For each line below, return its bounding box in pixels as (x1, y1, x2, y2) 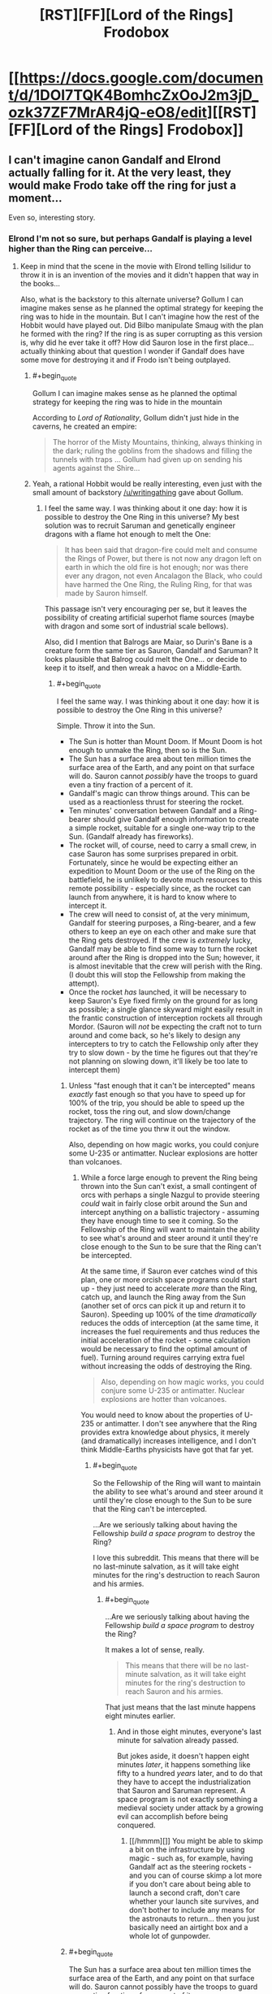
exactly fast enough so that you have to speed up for (68, 1089, 246, 1099)
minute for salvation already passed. (117, 1735, 240, 1745)
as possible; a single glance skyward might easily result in (68, 1004, 263, 1014)
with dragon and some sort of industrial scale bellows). (44, 621, 229, 631)
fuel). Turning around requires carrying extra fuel (80, 1352, 245, 1362)
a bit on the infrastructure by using (128, 1844, 245, 1855)
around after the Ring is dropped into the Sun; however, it (68, 952, 261, 962)
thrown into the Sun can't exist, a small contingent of (80, 1181, 257, 1191)
